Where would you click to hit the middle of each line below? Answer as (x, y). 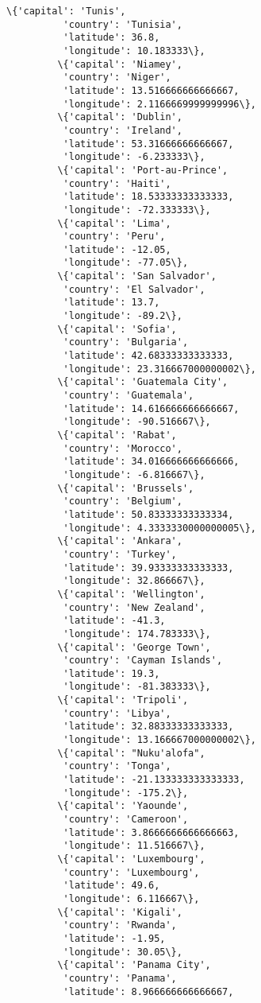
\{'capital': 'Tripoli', (123, 700)
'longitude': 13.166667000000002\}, (159, 740)
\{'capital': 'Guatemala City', (143, 382)
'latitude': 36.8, (111, 38)
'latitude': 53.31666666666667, (148, 144)
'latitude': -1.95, (114, 938)
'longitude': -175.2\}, (126, 793)
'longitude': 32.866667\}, (134, 581)
